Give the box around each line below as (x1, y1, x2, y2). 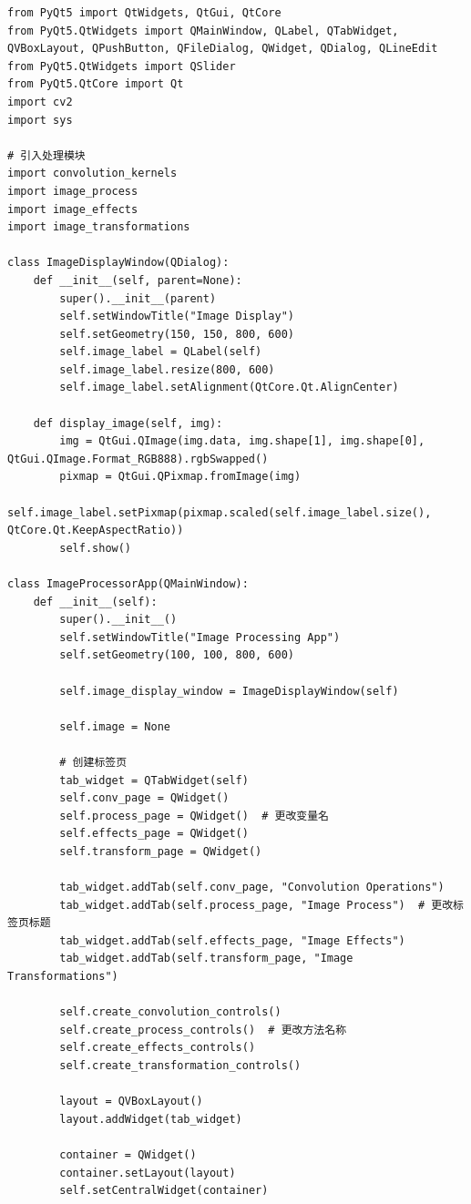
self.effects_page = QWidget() (59, 827, 249, 841)
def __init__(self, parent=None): (33, 273, 242, 287)
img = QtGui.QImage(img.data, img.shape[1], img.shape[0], (59, 434, 425, 448)
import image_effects (7, 202, 138, 216)
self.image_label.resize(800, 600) (59, 362, 275, 376)
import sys (7, 113, 73, 127)
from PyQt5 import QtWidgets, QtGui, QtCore (7, 6, 282, 19)
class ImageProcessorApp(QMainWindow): (7, 577, 249, 590)
